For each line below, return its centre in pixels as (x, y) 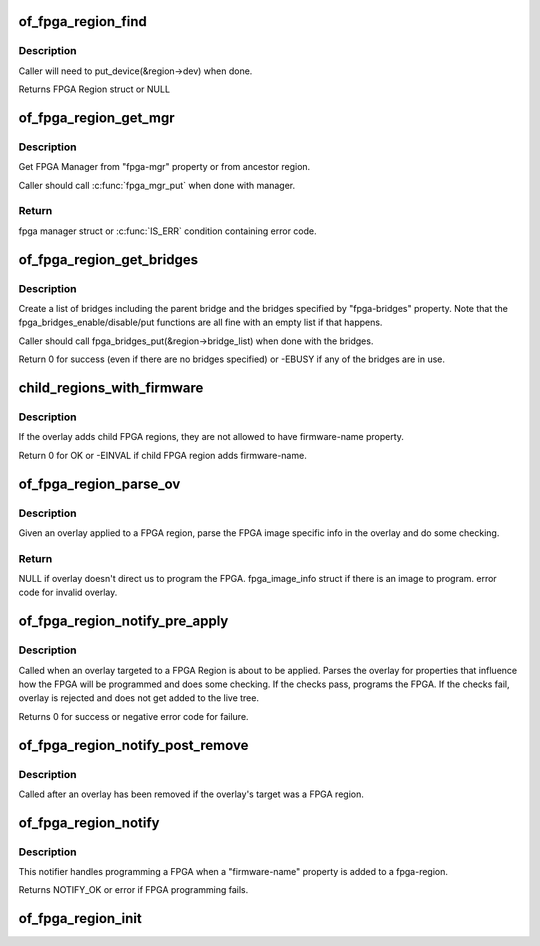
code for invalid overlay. (68, 592)
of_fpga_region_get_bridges (108, 259)
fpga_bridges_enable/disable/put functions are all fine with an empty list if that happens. (200, 322)
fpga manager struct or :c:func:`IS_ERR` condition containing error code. (167, 231)
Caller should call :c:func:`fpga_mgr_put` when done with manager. (156, 185)
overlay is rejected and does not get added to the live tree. (139, 698)
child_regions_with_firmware (111, 387)
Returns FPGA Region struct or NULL (94, 89)
